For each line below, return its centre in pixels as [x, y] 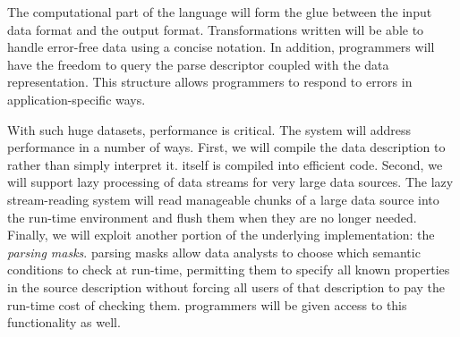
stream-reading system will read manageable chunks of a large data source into [223, 199]
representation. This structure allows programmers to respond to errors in [210, 82]
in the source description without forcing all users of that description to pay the [226, 286]
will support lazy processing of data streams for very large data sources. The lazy [230, 182]
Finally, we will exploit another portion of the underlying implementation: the [221, 235]
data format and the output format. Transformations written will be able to [216, 29]
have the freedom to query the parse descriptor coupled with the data [198, 64]
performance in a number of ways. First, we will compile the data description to [226, 147]
